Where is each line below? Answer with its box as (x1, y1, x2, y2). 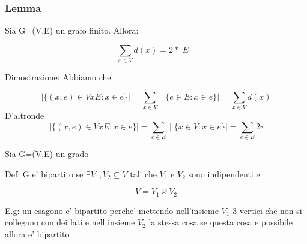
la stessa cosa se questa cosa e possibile (148, 216, 293, 228)
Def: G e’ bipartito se (5, 167, 84, 180)
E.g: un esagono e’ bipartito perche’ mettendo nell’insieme (5, 204, 219, 216)
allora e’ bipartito (5, 227, 70, 240)
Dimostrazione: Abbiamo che (5, 71, 111, 83)
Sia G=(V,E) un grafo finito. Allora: (5, 24, 139, 37)
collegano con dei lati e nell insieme (5, 216, 135, 228)
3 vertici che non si (233, 204, 302, 216)
